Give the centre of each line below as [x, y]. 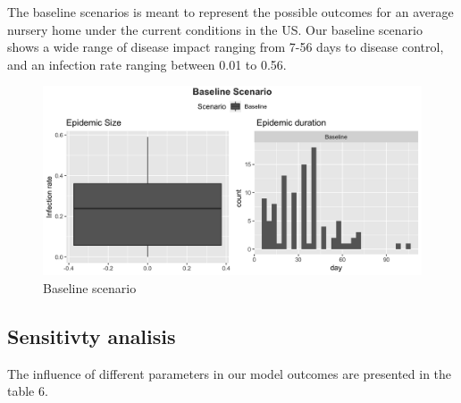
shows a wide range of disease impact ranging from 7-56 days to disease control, [226, 47]
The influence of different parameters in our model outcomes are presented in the [230, 373]
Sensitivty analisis [92, 336]
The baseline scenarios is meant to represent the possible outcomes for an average [230, 12]
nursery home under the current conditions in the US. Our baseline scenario [215, 29]
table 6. [28, 391]
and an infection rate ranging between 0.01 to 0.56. [147, 64]
